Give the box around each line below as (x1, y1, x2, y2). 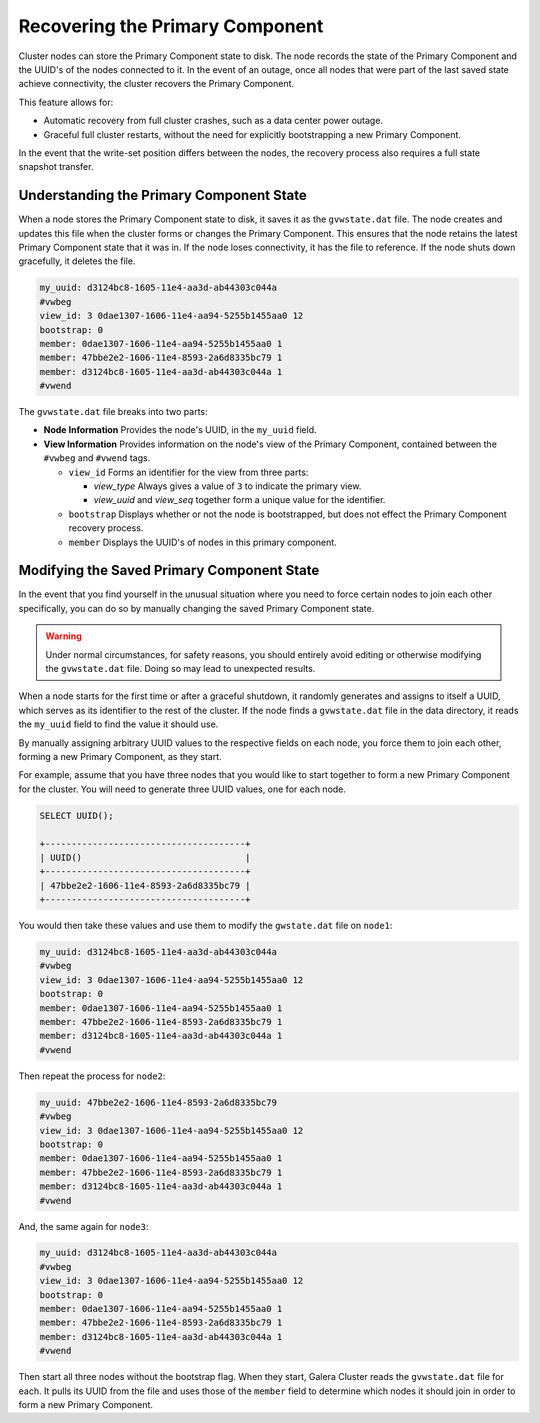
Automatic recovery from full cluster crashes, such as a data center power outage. (43, 115, 384, 127)
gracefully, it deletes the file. (18, 255, 136, 267)
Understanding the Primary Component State (18, 187, 307, 204)
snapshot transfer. (18, 161, 94, 173)
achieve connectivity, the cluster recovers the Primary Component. (18, 78, 295, 90)
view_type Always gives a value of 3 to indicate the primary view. (93, 480, 362, 492)
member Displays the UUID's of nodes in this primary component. (68, 536, 337, 548)
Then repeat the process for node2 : (18, 1070, 166, 1082)
